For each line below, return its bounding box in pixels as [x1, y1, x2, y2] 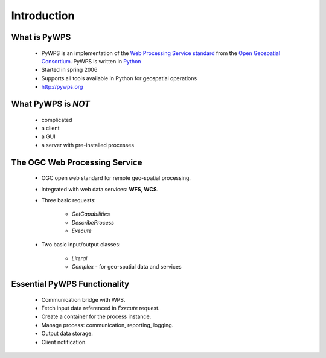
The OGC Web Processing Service [11, 157, 142, 167]
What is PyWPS [11, 32, 71, 42]
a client [41, 124, 60, 132]
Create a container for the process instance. [41, 313, 152, 320]
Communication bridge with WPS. [41, 296, 126, 303]
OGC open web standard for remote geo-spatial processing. [41, 174, 191, 182]
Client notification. [41, 338, 87, 345]
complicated [41, 116, 72, 123]
